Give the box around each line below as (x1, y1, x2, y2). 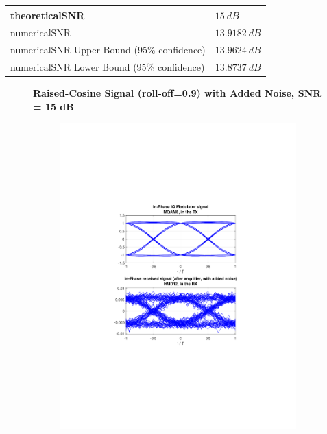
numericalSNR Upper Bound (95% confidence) (10, 43, 206, 57)
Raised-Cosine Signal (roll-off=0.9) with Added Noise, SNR (33, 86, 322, 100)
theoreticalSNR (10, 8, 85, 22)
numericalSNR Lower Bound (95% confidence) (10, 60, 205, 74)
